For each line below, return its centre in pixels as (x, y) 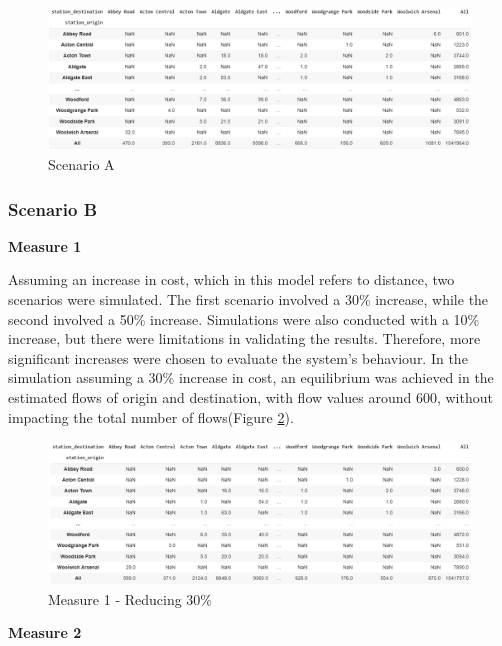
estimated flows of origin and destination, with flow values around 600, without (250, 397)
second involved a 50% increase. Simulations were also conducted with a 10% (244, 318)
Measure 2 (45, 632)
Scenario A (81, 164)
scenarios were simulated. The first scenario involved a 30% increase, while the (248, 299)
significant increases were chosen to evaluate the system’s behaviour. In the (238, 357)
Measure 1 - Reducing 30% (130, 598)
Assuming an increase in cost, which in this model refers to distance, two (231, 279)
